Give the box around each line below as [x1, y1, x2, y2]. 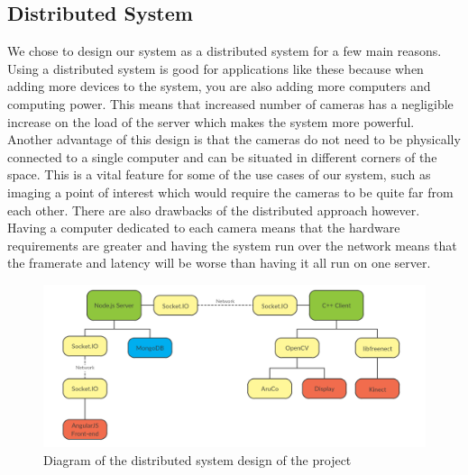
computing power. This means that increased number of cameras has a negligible [7, 94, 454, 113]
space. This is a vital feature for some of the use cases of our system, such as [7, 165, 431, 184]
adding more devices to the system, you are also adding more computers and [7, 77, 431, 96]
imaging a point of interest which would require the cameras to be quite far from [7, 182, 454, 201]
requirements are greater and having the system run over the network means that [7, 235, 457, 254]
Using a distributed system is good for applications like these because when [7, 59, 424, 78]
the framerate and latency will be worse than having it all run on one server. [7, 253, 431, 272]
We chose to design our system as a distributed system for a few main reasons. [7, 41, 442, 60]
